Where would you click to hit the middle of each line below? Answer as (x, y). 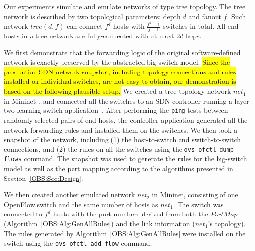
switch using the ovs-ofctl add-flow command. (78, 243)
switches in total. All (194, 26)
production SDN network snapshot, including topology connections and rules (120, 71)
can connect (85, 26)
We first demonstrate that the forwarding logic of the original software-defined (122, 52)
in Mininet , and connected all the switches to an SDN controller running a (118, 100)
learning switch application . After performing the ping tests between (123, 110)
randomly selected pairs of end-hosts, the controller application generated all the (126, 120)
